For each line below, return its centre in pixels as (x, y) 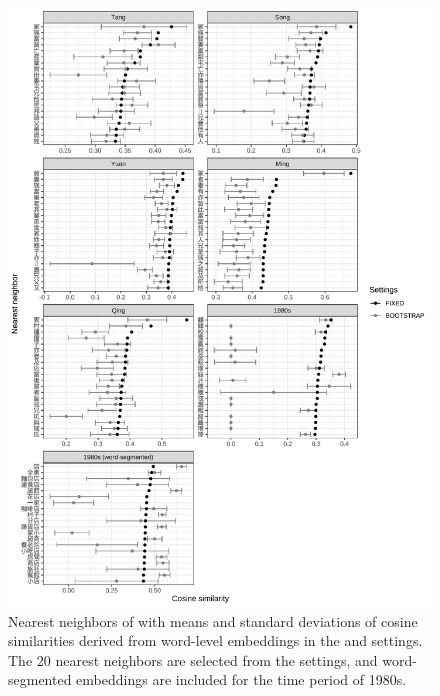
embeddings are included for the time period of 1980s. (241, 679)
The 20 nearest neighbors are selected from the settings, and (193, 659)
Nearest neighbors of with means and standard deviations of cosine (213, 620)
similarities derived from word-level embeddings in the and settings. (215, 640)
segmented (40, 679)
